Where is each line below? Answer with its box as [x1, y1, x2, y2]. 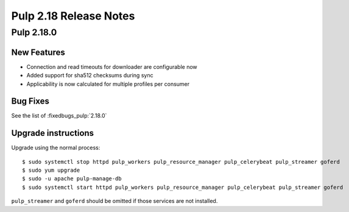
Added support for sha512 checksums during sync [26, 72, 153, 79]
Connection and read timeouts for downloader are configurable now [26, 63, 197, 70]
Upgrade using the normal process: [11, 144, 100, 152]
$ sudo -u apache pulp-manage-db [22, 175, 122, 182]
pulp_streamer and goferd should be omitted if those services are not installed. [11, 197, 218, 205]
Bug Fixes [11, 96, 50, 107]
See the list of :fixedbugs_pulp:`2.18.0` [11, 112, 107, 119]
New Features [11, 47, 65, 57]
